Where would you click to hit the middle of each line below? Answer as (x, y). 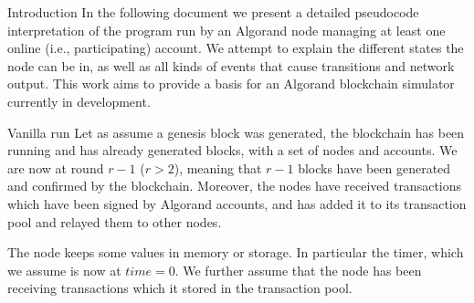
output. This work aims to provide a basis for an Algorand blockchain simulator (231, 84)
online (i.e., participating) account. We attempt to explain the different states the (236, 48)
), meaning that (218, 167)
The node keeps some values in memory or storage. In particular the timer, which (236, 252)
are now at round (56, 167)
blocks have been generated (374, 167)
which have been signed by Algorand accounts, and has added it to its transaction (237, 203)
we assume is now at (64, 270)
